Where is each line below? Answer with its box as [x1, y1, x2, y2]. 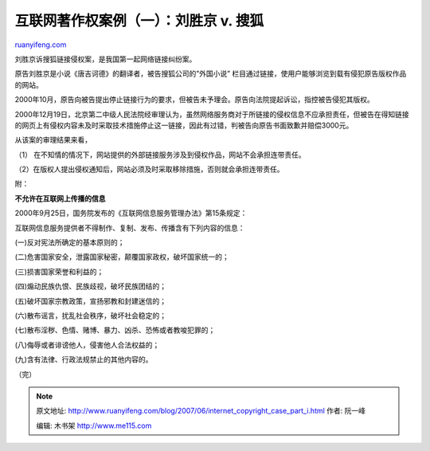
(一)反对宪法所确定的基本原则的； [14, 237, 125, 247]
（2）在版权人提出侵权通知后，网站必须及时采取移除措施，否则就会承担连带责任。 [14, 164, 284, 175]
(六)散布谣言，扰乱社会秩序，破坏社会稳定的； [14, 311, 167, 320]
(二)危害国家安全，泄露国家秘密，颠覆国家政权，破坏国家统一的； [14, 252, 230, 262]
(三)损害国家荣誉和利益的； [14, 267, 104, 276]
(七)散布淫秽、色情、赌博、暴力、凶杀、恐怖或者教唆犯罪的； [14, 325, 216, 335]
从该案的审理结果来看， [14, 135, 92, 145]
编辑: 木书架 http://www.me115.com [36, 421, 152, 430]
